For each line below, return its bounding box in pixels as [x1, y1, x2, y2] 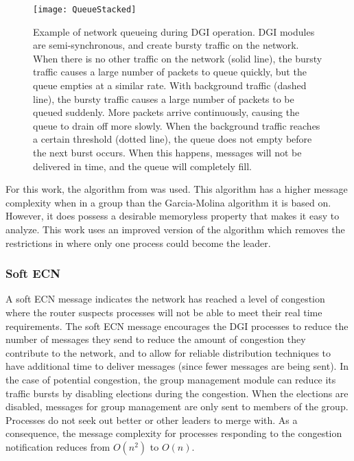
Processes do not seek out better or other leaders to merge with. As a [5, 412, 298, 427]
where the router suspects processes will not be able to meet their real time [5, 305, 322, 319]
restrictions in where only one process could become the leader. [5, 235, 271, 250]
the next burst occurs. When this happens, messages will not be [33, 145, 302, 159]
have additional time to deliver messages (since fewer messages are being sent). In [5, 359, 349, 373]
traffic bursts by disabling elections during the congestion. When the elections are [5, 386, 349, 400]
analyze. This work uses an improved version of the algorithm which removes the [5, 222, 345, 236]
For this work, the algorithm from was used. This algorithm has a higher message [5, 182, 348, 196]
